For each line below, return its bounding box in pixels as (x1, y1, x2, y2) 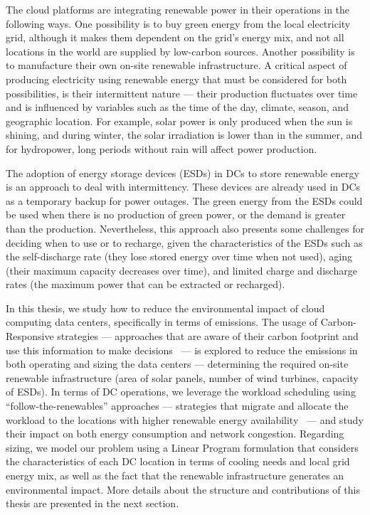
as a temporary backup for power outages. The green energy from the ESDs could (6, 193, 363, 208)
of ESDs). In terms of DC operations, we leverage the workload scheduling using (6, 384, 356, 399)
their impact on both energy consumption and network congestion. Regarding (6, 426, 344, 441)
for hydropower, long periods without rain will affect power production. (6, 141, 317, 156)
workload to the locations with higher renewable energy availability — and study (6, 412, 364, 427)
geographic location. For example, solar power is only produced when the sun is (6, 113, 353, 128)
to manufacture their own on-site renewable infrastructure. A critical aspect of (6, 58, 347, 73)
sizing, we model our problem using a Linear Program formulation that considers (6, 440, 359, 455)
